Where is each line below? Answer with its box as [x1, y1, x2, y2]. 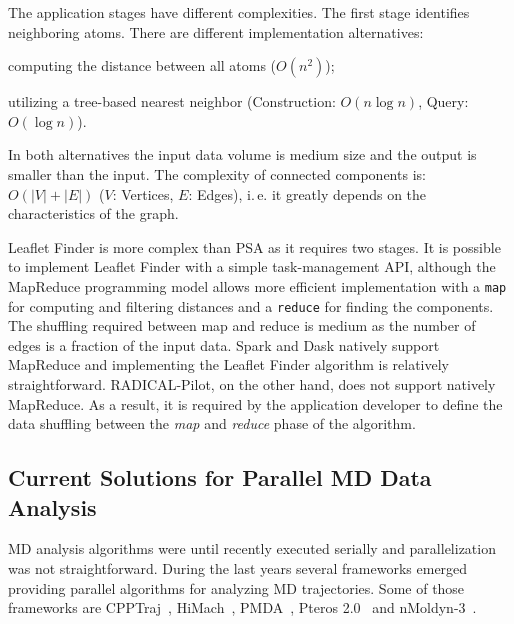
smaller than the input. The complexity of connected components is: [8, 163, 426, 184]
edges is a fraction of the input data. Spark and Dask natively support [8, 334, 440, 355]
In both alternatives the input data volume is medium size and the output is [8, 144, 477, 165]
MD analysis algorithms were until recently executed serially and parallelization [8, 538, 496, 559]
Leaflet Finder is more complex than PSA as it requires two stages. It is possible [8, 236, 501, 257]
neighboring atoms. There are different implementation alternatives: [8, 21, 424, 42]
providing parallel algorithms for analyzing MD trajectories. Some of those [8, 577, 465, 598]
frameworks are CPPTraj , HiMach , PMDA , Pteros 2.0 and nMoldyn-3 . [8, 597, 477, 618]
